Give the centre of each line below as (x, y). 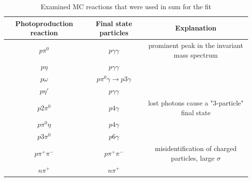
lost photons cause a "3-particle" (196, 103)
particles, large (193, 158)
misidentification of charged (196, 148)
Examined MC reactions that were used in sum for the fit (126, 6)
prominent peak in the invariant (196, 45)
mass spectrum (196, 54)
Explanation (196, 28)
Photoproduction (44, 23)
